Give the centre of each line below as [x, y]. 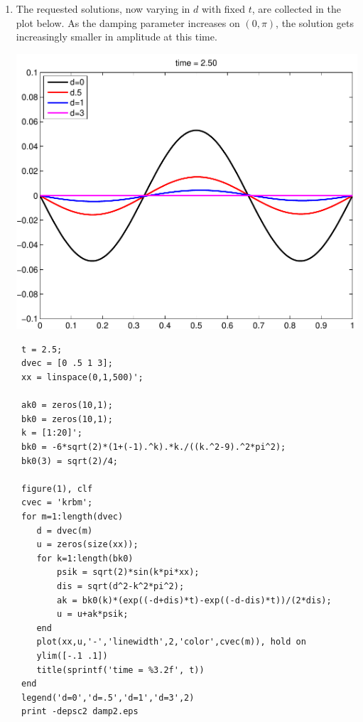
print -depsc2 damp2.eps [80, 712]
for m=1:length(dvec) [72, 516]
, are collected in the [296, 9]
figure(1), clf [57, 489]
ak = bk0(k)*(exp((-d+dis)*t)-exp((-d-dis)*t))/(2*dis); [194, 600]
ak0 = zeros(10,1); [67, 405]
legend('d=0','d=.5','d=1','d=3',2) [108, 697]
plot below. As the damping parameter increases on [128, 22]
